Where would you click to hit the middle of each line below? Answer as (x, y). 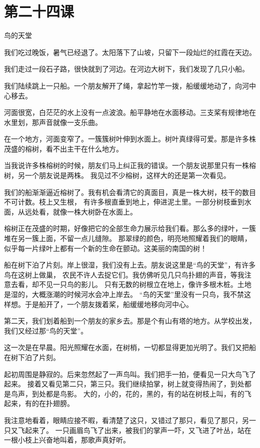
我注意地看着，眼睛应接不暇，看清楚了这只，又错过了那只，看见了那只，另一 (130, 420)
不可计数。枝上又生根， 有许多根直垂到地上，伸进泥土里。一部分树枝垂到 (124, 202)
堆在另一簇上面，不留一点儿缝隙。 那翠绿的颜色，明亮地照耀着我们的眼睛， (128, 238)
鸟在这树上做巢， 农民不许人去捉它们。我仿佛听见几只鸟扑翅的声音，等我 (124, 274)
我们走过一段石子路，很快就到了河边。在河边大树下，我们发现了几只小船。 (126, 69)
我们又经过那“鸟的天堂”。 (46, 330)
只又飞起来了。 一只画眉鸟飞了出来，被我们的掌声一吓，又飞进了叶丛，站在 (128, 430)
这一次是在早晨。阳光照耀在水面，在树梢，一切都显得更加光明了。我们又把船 (130, 347)
